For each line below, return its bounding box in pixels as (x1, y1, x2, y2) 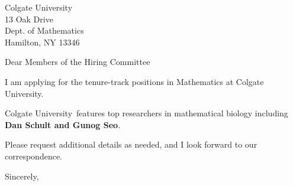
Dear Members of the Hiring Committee (5, 56, 150, 68)
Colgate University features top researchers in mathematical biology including (5, 107, 288, 119)
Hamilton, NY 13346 (5, 35, 80, 48)
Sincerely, (5, 169, 39, 182)
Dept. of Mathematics (5, 24, 84, 37)
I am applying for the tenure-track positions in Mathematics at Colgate (5, 75, 264, 87)
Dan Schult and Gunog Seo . (5, 118, 121, 130)
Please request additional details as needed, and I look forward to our (5, 138, 257, 151)
